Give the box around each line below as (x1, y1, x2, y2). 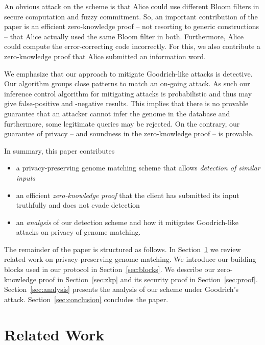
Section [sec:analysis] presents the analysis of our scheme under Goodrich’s (4, 284, 239, 294)
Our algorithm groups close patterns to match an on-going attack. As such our (4, 78, 250, 89)
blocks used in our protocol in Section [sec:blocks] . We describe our (4, 264, 215, 275)
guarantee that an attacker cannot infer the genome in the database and (4, 108, 230, 118)
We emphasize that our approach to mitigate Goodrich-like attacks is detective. (4, 68, 253, 79)
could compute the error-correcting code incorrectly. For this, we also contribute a (4, 41, 260, 52)
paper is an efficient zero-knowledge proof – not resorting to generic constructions (4, 21, 259, 32)
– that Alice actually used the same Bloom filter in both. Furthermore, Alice (4, 31, 244, 41)
